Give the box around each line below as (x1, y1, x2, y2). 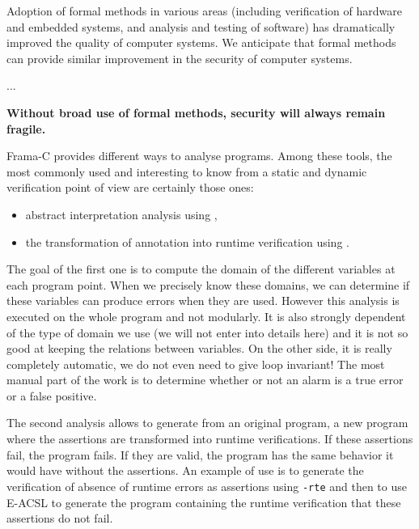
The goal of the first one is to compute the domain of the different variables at (6, 260, 396, 277)
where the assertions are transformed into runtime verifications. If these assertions (6, 430, 413, 447)
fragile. (6, 120, 46, 137)
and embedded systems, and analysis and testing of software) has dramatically (6, 18, 396, 35)
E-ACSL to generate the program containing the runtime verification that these (6, 493, 401, 510)
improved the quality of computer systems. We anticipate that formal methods (6, 34, 396, 51)
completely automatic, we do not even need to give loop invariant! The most (6, 355, 385, 372)
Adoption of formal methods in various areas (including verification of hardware (6, 2, 402, 19)
